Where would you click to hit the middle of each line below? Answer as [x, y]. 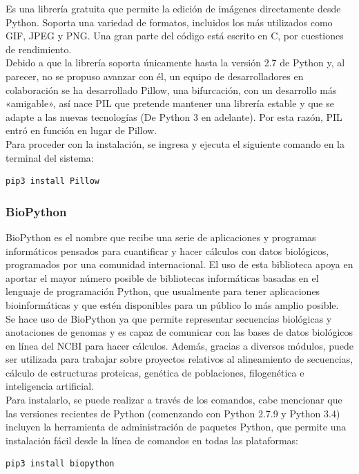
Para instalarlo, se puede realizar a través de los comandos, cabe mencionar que [174, 400]
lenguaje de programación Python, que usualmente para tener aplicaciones [163, 291]
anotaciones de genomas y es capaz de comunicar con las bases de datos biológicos [179, 332]
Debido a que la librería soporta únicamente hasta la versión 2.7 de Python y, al [175, 63]
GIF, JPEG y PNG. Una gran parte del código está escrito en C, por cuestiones [175, 36]
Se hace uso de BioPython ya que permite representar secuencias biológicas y [169, 318]
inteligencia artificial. [50, 386]
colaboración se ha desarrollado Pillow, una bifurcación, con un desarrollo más [171, 89]
